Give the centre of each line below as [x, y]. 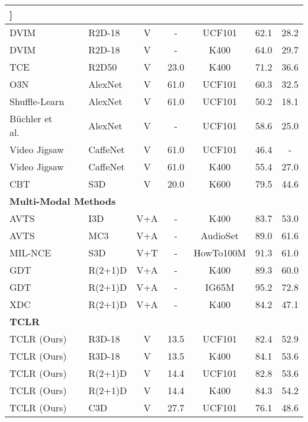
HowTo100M [220, 253]
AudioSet [220, 235]
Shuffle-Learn [37, 101]
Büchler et [31, 118]
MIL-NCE [31, 253]
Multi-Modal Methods [63, 201]
